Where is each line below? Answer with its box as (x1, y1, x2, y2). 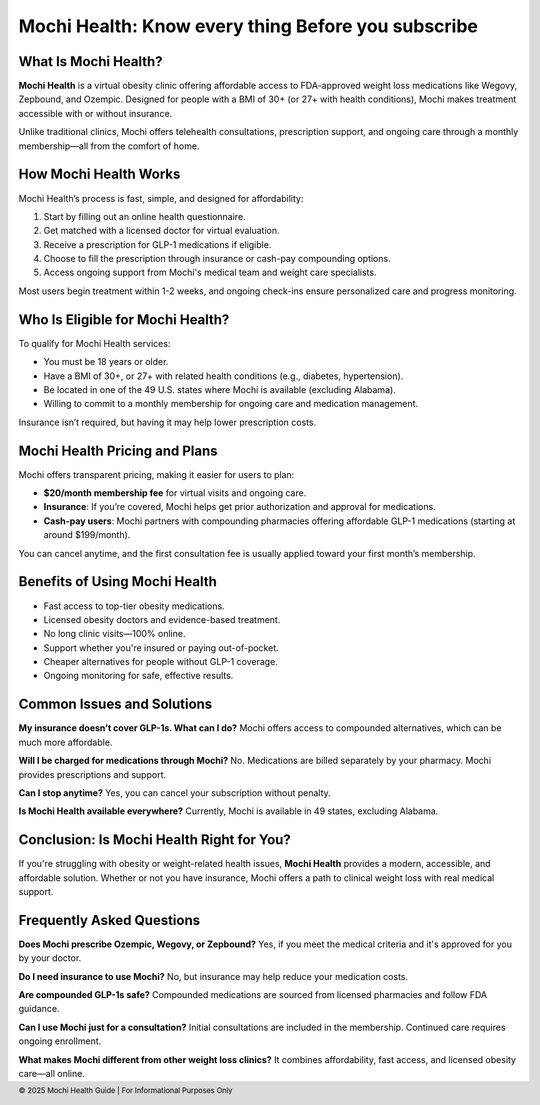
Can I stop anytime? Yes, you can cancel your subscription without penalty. (18, 786, 332, 799)
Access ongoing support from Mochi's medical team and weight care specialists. (43, 266, 377, 279)
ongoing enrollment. (18, 1035, 102, 1047)
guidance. (18, 1003, 60, 1015)
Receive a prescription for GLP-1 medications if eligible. (43, 238, 272, 250)
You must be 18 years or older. (43, 356, 169, 368)
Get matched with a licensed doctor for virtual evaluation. (43, 225, 280, 237)
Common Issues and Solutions (18, 696, 213, 713)
